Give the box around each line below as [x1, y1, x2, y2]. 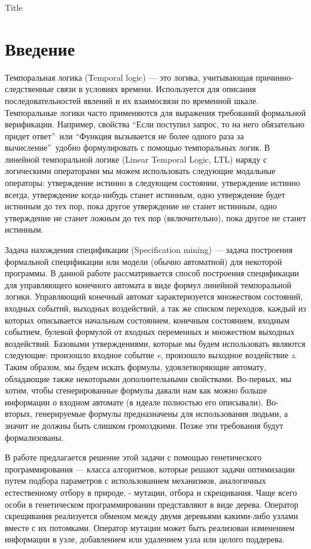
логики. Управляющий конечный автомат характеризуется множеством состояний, [5, 290, 303, 303]
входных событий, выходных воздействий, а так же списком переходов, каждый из [5, 302, 306, 314]
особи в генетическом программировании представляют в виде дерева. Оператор [5, 498, 298, 510]
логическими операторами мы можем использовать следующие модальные [5, 164, 276, 177]
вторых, [5, 407, 33, 420]
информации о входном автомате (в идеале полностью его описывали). [5, 395, 264, 408]
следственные [5, 83, 54, 95]
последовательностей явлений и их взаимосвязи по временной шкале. [5, 94, 259, 106]
